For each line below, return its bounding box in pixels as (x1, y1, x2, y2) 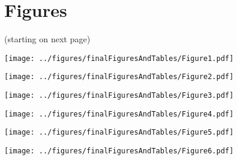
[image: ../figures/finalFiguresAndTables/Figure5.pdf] (4, 128, 234, 137)
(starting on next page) (4, 33, 91, 45)
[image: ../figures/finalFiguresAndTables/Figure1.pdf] (4, 54, 234, 63)
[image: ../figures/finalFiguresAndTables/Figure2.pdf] (4, 72, 234, 82)
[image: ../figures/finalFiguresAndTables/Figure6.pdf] (4, 147, 234, 155)
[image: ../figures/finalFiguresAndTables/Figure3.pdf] (4, 91, 234, 100)
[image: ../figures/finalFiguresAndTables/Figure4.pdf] (4, 109, 234, 118)
